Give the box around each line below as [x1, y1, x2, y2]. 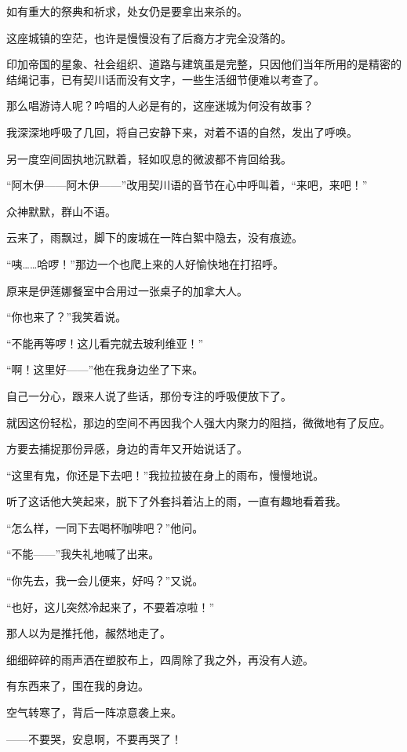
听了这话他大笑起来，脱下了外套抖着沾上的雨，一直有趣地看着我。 [6, 493, 347, 509]
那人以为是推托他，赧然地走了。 [6, 625, 171, 641]
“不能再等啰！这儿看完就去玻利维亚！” [6, 334, 204, 351]
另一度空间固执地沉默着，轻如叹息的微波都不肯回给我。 [6, 150, 292, 166]
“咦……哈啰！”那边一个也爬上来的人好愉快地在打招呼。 [6, 255, 284, 272]
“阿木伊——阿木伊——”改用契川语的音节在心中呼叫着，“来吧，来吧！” [6, 177, 368, 193]
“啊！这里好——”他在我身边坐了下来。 [6, 361, 204, 378]
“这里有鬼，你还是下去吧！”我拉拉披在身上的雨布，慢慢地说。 [6, 466, 325, 483]
